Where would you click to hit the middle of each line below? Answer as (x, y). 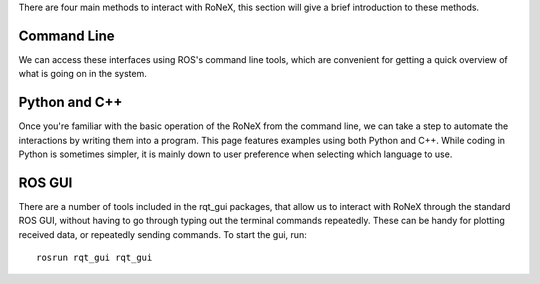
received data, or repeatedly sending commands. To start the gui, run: (162, 234)
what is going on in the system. (82, 74)
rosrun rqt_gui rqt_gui (94, 258)
